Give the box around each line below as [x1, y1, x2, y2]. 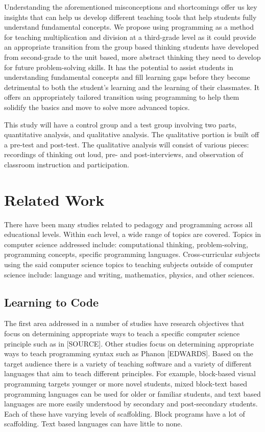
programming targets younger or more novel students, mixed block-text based [4, 378, 248, 388]
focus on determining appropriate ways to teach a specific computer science [4, 328, 240, 338]
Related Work [4, 189, 105, 210]
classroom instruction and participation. [4, 159, 129, 169]
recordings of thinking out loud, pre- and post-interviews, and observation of [4, 149, 244, 160]
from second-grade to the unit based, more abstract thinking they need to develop [4, 51, 261, 62]
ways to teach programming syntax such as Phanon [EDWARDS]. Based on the [4, 348, 253, 359]
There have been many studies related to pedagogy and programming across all [4, 219, 253, 229]
